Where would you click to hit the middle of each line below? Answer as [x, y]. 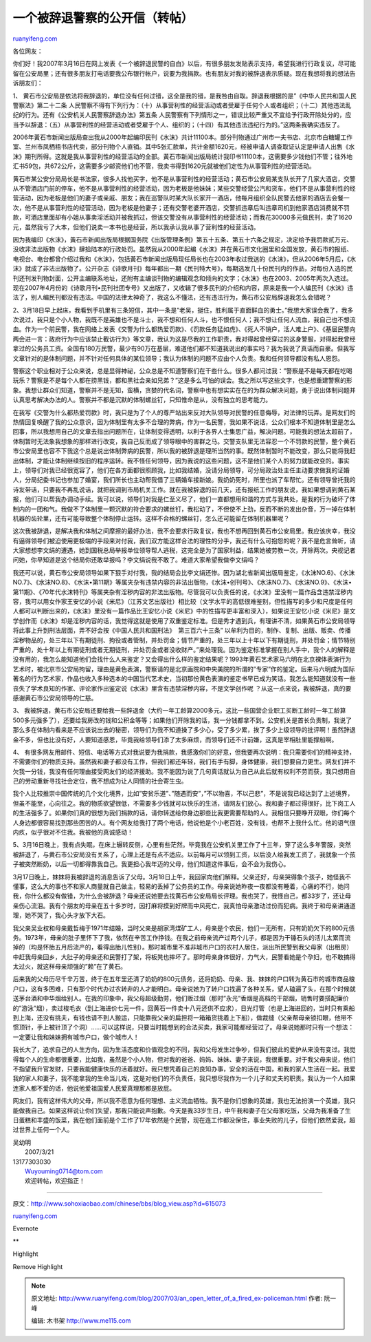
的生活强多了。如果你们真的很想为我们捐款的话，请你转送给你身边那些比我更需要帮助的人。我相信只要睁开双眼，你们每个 [184, 813]
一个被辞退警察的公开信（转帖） [103, 18]
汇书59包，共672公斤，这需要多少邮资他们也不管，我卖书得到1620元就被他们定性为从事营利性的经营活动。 [164, 166]
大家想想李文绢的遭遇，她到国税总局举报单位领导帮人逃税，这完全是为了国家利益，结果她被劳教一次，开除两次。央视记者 [184, 550]
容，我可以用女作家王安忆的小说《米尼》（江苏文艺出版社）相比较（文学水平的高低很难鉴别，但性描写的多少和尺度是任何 [183, 602]
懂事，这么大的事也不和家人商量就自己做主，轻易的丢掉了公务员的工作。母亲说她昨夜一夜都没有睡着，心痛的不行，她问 [181, 886]
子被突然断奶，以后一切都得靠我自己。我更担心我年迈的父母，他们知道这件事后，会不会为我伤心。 [151, 864]
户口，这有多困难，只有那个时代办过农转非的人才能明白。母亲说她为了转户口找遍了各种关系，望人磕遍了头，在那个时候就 [184, 989]
